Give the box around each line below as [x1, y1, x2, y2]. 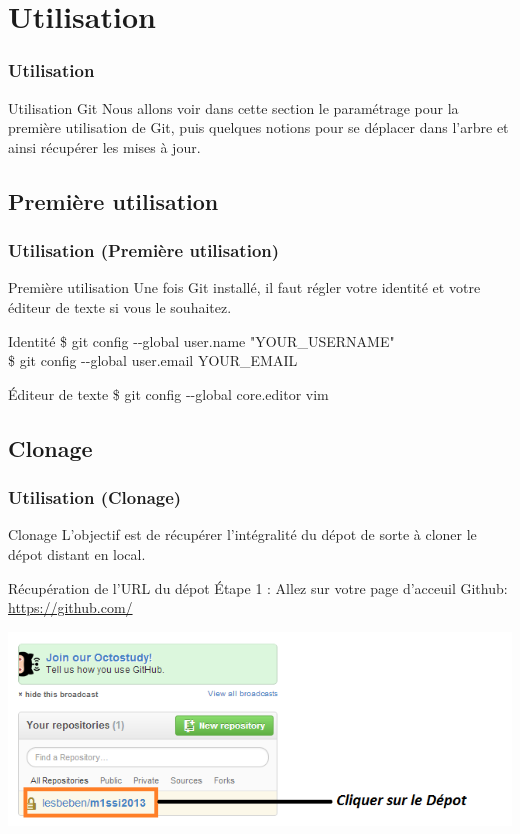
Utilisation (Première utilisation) [8, 238, 280, 263]
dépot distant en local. [8, 543, 146, 564]
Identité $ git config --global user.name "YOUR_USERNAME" [8, 330, 395, 351]
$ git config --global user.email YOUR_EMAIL [8, 350, 298, 371]
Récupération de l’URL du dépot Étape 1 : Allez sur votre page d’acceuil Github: [8, 577, 508, 598]
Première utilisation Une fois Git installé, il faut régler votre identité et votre [8, 277, 481, 298]
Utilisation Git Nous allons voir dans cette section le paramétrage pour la [8, 97, 459, 118]
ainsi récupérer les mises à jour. [8, 136, 201, 157]
